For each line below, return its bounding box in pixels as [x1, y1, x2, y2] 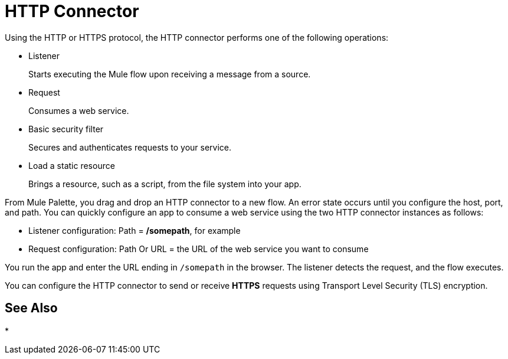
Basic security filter [28, 123, 104, 134]
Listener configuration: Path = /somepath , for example [28, 225, 241, 236]
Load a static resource [28, 160, 115, 171]
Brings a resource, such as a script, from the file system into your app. [28, 178, 301, 189]
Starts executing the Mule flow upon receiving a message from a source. [28, 68, 311, 79]
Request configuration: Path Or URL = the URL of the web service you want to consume [28, 243, 369, 254]
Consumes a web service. [28, 105, 129, 116]
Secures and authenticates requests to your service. [28, 142, 232, 152]
